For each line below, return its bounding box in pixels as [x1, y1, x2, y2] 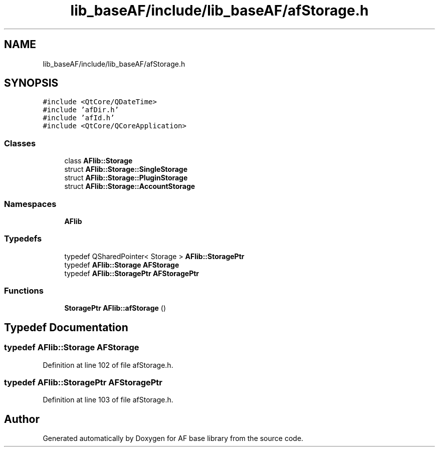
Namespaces [4, 198, 57, 209]
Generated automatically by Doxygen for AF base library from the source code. [43, 434, 304, 443]
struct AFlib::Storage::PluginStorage [64, 173, 188, 182]
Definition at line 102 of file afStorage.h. [43, 360, 173, 369]
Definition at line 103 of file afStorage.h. [43, 395, 173, 404]
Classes [4, 138, 36, 148]
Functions [4, 286, 44, 296]
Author [4, 412, 40, 425]
